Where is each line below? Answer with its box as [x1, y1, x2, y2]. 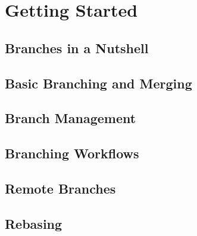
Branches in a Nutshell [5, 38, 149, 57]
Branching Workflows [5, 144, 139, 163]
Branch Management [5, 109, 136, 127]
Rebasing [5, 214, 62, 232]
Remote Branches [5, 179, 116, 197]
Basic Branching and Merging [5, 73, 192, 92]
